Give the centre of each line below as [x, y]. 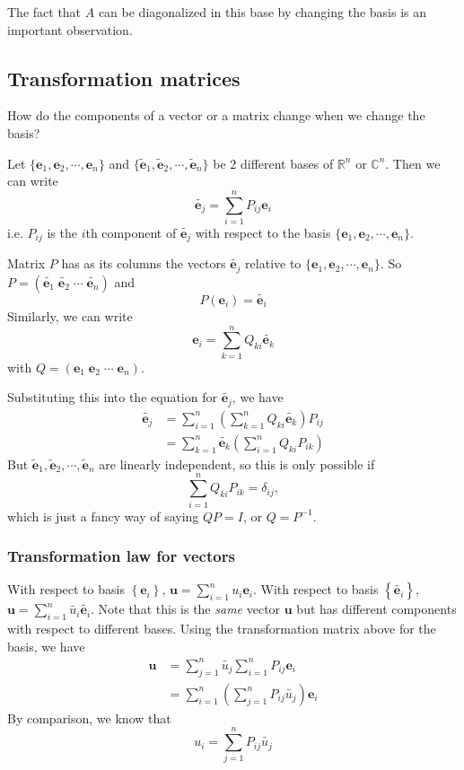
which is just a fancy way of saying [103, 516]
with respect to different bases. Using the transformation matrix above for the [222, 629]
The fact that [44, 12]
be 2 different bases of [273, 163]
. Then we [413, 163]
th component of [131, 232]
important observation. [70, 29]
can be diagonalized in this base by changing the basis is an [263, 12]
